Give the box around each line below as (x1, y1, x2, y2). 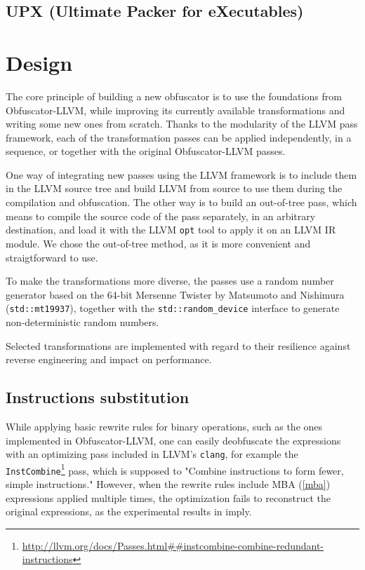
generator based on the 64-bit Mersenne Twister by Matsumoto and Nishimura (6, 287, 345, 301)
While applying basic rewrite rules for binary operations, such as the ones (6, 419, 323, 433)
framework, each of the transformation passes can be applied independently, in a (6, 130, 352, 144)
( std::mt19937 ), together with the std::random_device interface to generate (6, 301, 340, 315)
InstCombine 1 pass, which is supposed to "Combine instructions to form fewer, (6, 461, 344, 477)
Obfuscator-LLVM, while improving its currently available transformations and (6, 102, 345, 117)
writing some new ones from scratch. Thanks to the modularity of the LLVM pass (6, 116, 358, 131)
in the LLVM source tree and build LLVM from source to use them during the (6, 181, 343, 196)
